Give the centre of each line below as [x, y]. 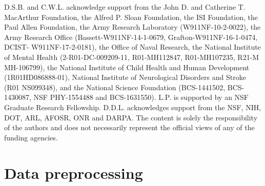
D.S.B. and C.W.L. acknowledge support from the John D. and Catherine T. [125, 7]
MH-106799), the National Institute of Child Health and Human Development [127, 67]
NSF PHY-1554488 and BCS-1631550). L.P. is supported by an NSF [141, 97]
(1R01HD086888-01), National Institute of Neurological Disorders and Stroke [125, 77]
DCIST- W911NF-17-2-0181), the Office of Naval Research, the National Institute [132, 47]
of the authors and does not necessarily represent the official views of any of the [129, 127]
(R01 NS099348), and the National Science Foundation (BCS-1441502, [115, 87]
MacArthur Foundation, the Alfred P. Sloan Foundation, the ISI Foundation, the [131, 17]
